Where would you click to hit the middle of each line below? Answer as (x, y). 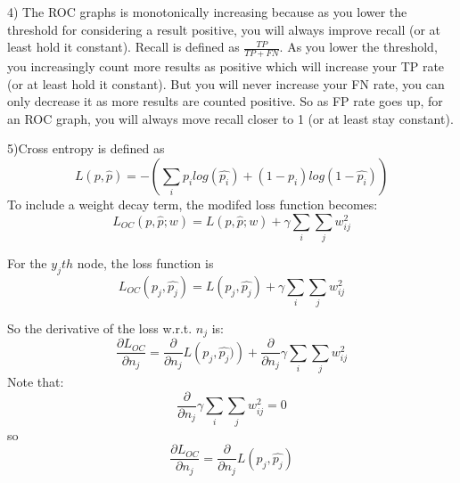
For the (27, 262)
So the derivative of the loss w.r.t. (100, 328)
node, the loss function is (145, 262)
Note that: (36, 382)
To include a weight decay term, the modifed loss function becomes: (193, 204)
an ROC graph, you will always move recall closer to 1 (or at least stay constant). (230, 118)
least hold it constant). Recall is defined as (123, 47)
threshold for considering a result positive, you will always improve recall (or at (224, 29)
